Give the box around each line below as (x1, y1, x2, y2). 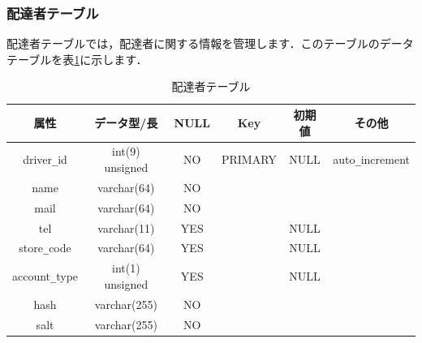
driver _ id (23, 151, 67, 168)
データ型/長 (94, 114, 158, 131)
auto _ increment (333, 151, 410, 168)
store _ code (19, 239, 71, 256)
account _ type (12, 268, 79, 285)
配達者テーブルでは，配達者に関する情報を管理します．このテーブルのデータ (6, 35, 414, 52)
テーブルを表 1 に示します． (6, 50, 148, 67)
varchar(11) (97, 219, 155, 236)
